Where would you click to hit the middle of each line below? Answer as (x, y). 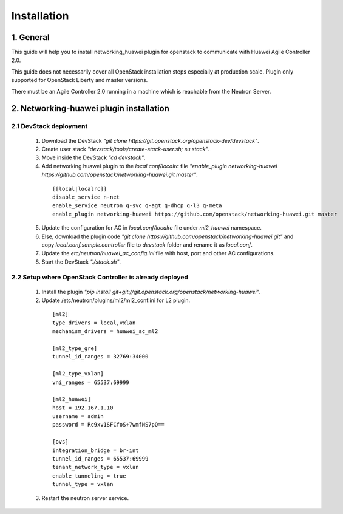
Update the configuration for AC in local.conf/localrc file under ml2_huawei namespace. (152, 228)
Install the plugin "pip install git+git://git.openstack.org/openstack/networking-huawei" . (151, 292)
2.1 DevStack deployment (49, 126)
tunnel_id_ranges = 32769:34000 (100, 357)
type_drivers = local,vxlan (94, 323)
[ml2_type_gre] (75, 348)
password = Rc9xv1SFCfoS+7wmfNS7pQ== (109, 425)
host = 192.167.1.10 (83, 408)
